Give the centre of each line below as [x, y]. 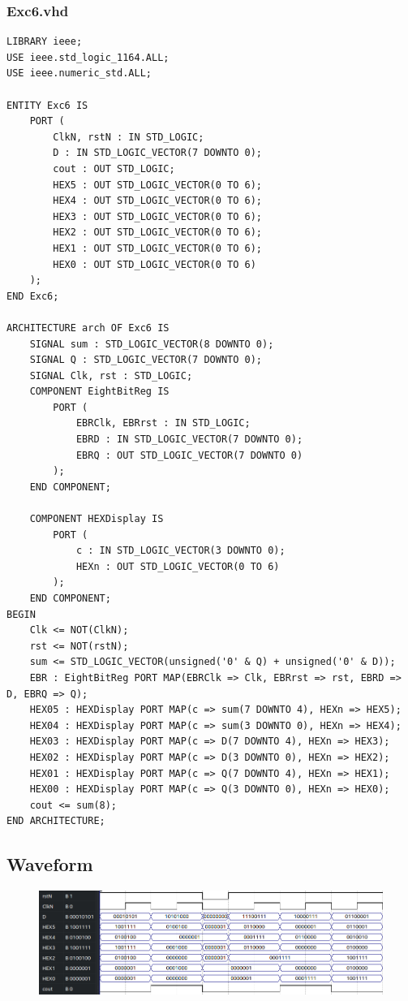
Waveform [50, 864]
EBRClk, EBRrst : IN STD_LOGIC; [163, 423]
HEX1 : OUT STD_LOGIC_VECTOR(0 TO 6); [157, 248]
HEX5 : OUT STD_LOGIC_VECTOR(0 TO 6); [157, 185]
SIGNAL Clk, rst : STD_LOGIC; [111, 375]
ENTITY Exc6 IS [47, 105]
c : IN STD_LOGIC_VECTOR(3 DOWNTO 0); [180, 551]
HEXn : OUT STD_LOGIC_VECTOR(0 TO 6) [178, 566]
